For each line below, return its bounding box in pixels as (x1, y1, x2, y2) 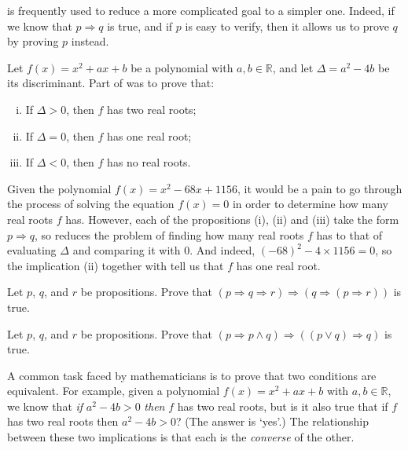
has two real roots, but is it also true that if (177, 397, 388, 414)
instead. (71, 33, 109, 49)
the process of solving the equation (7, 196, 175, 212)
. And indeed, (189, 242, 255, 258)
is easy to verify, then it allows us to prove (185, 17, 389, 34)
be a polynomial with (130, 59, 233, 75)
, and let (272, 59, 314, 75)
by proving (7, 33, 59, 49)
